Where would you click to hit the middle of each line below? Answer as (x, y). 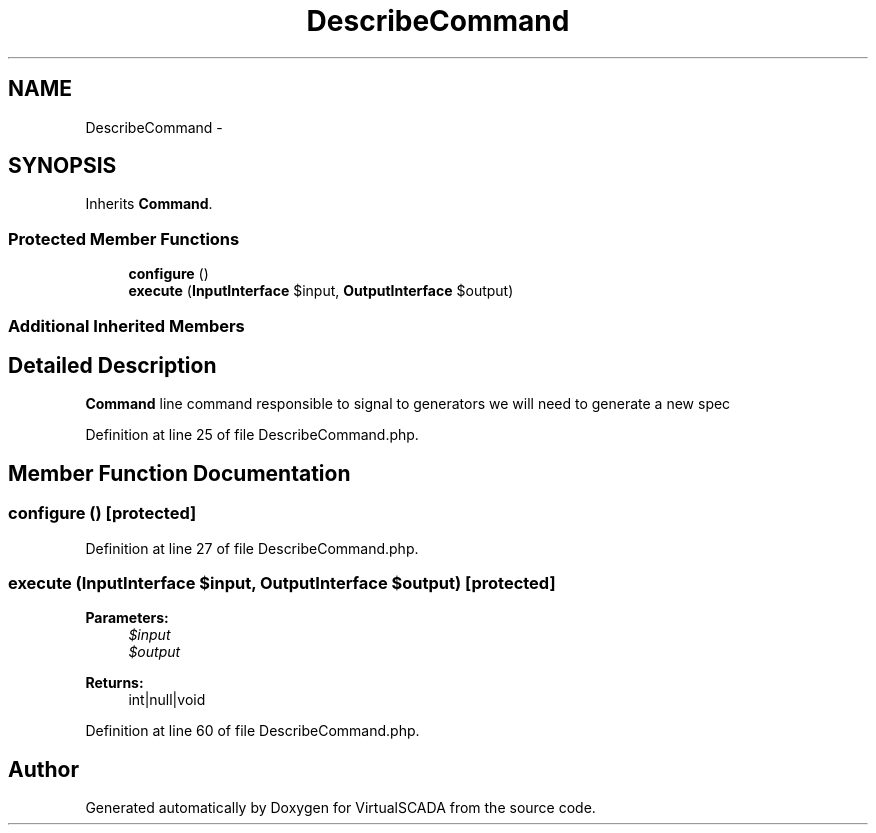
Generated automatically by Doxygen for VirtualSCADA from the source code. (340, 808)
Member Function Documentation (179, 473)
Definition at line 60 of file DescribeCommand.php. (252, 731)
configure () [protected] (102, 513)
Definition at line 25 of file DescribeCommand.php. (252, 435)
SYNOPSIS (62, 166)
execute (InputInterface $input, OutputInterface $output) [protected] (282, 583)
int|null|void (167, 700)
